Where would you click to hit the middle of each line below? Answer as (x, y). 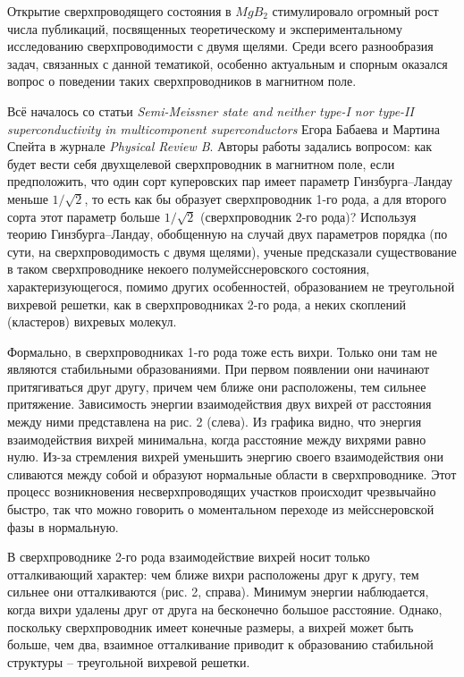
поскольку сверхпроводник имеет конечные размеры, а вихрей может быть (211, 626)
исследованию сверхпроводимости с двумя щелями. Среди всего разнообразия (220, 46)
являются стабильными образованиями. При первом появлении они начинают (219, 369)
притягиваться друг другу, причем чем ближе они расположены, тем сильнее (217, 386)
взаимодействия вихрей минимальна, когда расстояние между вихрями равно (217, 439)
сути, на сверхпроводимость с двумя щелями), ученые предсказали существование (232, 251)
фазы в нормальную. (63, 526)
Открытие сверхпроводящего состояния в (119, 11)
